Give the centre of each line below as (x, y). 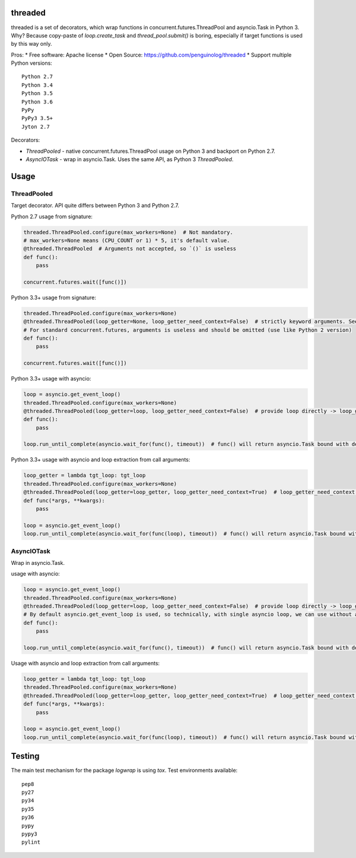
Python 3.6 (37, 102)
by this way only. (32, 44)
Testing (25, 756)
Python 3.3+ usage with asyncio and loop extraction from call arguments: (101, 460)
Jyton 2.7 (36, 127)
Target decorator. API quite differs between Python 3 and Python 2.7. (95, 206)
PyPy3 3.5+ (37, 118)
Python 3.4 (37, 85)
